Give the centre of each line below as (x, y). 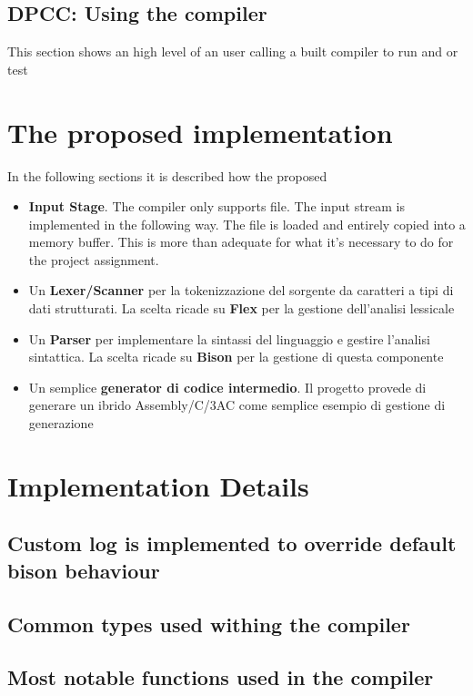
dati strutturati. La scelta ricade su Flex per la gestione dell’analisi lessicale (242, 308)
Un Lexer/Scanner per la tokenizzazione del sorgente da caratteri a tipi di (241, 290)
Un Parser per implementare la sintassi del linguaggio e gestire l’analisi (229, 338)
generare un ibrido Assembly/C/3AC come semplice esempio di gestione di (237, 405)
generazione (61, 423)
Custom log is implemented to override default (232, 543)
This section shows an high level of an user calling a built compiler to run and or (233, 51)
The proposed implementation (200, 132)
